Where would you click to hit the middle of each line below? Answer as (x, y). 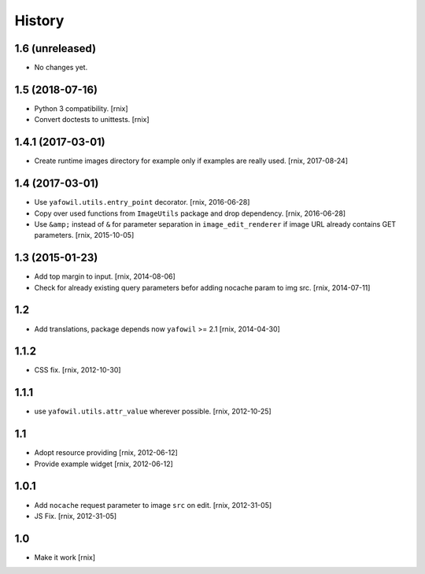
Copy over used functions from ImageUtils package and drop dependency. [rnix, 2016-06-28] (190, 213)
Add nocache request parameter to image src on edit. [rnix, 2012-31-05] (153, 505)
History (39, 20)
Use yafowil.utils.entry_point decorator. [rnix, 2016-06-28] (142, 202)
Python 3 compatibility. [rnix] (81, 108)
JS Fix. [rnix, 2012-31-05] (76, 516)
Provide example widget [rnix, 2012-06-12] (103, 464)
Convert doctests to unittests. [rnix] (92, 120)
